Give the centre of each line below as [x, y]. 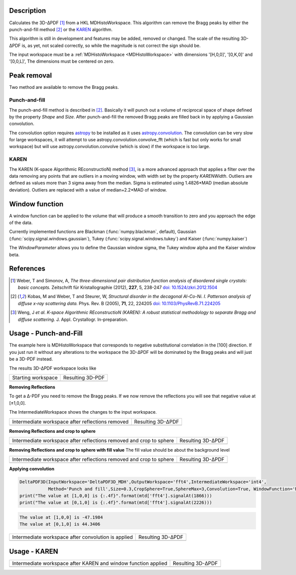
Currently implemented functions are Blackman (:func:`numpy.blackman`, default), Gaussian [103, 231]
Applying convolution [32, 469]
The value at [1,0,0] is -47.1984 [61, 517]
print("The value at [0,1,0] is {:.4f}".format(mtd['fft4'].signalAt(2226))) [116, 503]
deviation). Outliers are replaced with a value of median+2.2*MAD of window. [88, 190]
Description [28, 11]
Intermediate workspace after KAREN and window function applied [90, 563]
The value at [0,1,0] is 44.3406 [60, 524]
